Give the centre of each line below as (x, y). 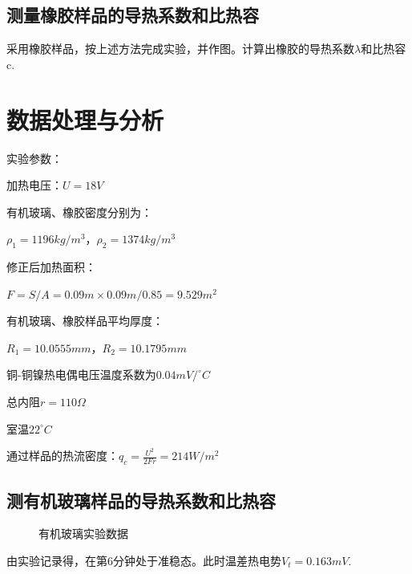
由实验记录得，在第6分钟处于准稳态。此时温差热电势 (144, 560)
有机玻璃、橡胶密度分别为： (79, 212)
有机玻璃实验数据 (83, 533)
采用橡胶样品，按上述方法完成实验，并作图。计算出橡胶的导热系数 (180, 49)
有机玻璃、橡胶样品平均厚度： (85, 321)
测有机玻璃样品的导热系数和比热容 (141, 500)
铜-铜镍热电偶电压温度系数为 (81, 375)
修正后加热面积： (51, 267)
